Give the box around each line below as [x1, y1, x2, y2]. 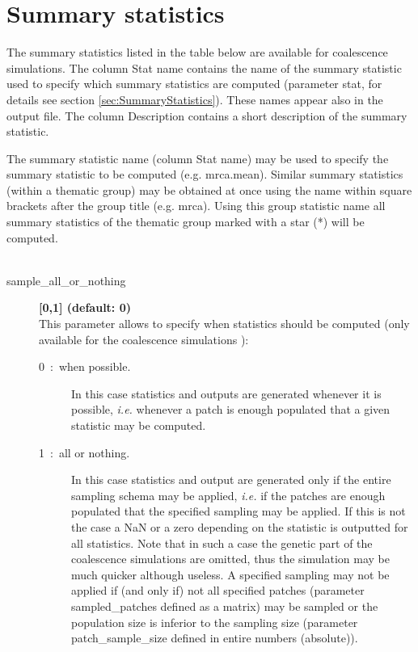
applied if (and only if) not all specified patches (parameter [71, 582, 365, 599]
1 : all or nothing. [39, 444, 130, 461]
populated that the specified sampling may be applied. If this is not [71, 503, 406, 519]
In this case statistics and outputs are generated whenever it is [71, 385, 382, 402]
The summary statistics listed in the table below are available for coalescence [6, 44, 388, 61]
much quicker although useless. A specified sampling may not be [71, 566, 390, 583]
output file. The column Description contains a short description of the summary [6, 107, 407, 124]
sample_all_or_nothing [6, 271, 126, 288]
